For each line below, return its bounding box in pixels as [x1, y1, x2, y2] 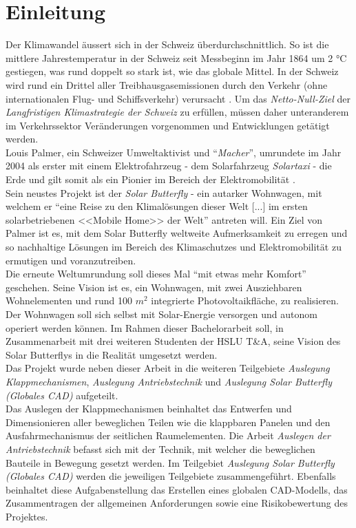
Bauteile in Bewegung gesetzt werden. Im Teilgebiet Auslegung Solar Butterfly [6, 455, 335, 469]
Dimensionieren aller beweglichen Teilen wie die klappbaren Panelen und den [6, 414, 331, 429]
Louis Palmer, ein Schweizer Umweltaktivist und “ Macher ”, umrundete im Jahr [6, 145, 342, 159]
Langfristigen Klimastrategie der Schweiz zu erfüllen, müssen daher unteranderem [6, 105, 349, 119]
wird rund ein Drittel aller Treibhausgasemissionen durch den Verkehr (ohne [6, 77, 328, 92]
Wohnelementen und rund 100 [6, 293, 133, 308]
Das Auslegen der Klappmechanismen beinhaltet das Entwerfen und [6, 401, 292, 416]
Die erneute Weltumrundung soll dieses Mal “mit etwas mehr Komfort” [6, 266, 306, 281]
